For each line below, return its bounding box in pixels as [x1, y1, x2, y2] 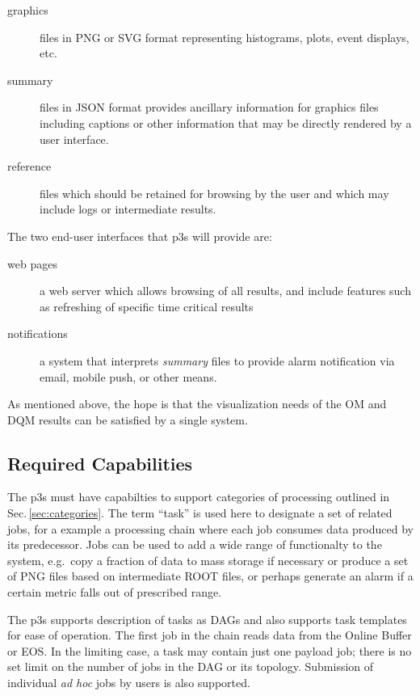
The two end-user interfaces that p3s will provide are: [7, 227, 272, 244]
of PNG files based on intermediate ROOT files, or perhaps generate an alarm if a [7, 567, 414, 584]
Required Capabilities [7, 450, 193, 475]
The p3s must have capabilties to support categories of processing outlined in [7, 488, 390, 505]
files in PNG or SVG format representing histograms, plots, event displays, [40, 28, 409, 45]
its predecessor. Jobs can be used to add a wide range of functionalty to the [7, 536, 382, 553]
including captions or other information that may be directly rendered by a [40, 114, 412, 131]
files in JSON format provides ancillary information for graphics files [40, 99, 379, 116]
